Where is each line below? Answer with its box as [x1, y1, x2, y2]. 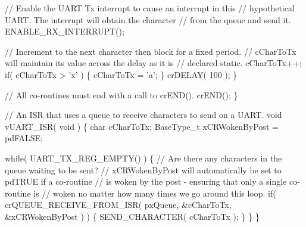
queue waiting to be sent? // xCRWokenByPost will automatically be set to [5, 163, 282, 176]
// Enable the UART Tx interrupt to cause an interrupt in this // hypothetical [5, 2, 295, 14]
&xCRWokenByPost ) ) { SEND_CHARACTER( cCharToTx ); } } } [5, 210, 260, 222]
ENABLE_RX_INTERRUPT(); [5, 25, 124, 38]
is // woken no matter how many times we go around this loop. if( [33, 186, 276, 199]
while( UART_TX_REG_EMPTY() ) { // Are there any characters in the [5, 151, 282, 164]
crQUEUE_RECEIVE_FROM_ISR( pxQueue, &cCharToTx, [5, 198, 232, 211]
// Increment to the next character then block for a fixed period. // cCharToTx [5, 45, 296, 57]
